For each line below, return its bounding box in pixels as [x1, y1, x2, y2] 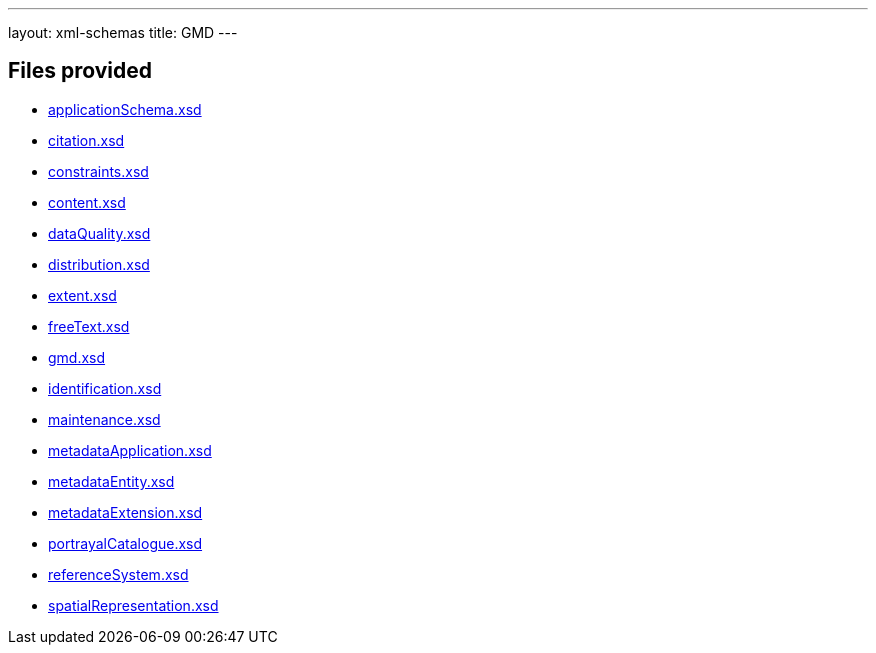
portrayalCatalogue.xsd [48, 534, 203, 552]
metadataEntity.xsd [48, 472, 175, 490]
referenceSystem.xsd [48, 565, 189, 583]
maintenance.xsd [48, 410, 161, 428]
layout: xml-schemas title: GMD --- [8, 24, 238, 41]
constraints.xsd [48, 162, 149, 180]
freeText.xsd [48, 317, 130, 335]
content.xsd [48, 193, 126, 211]
